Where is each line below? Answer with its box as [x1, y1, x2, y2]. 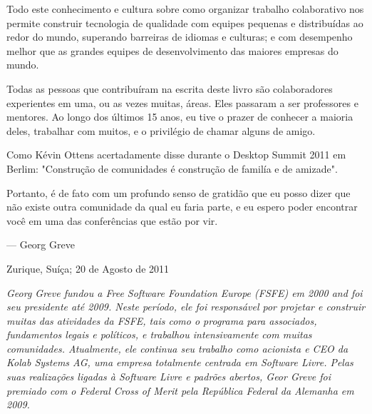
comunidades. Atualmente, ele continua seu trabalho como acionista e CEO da [6, 340, 348, 355]
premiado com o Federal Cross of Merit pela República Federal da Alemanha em [6, 383, 354, 398]
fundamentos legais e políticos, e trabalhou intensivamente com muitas [6, 327, 312, 342]
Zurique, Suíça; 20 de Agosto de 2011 [6, 261, 170, 276]
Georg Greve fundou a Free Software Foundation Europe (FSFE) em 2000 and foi [6, 285, 363, 300]
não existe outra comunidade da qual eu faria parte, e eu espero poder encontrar [6, 199, 358, 214]
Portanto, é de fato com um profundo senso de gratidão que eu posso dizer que [6, 185, 351, 200]
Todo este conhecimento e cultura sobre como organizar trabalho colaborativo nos [6, 1, 364, 16]
